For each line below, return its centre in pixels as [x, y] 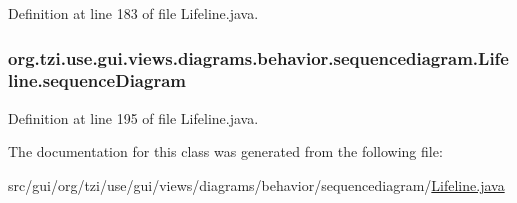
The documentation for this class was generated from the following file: [225, 151]
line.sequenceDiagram [97, 80]
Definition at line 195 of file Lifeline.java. [133, 117]
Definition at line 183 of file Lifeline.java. [133, 13]
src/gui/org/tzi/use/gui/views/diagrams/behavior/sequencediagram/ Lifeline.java [256, 184]
